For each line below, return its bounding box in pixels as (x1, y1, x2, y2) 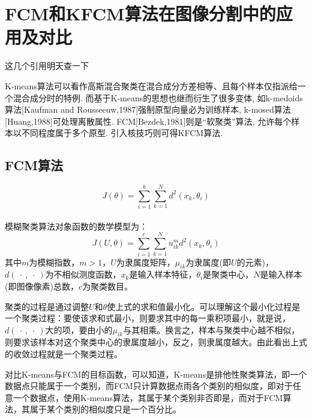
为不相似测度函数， (45, 268, 121, 281)
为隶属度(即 (185, 255, 231, 268)
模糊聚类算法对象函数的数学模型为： (5, 219, 148, 232)
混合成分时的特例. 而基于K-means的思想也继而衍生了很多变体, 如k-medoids (13, 91, 303, 104)
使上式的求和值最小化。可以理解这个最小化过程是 (107, 300, 301, 312)
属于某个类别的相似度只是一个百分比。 (29, 403, 181, 415)
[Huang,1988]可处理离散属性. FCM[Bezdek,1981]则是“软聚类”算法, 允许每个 (5, 114, 292, 127)
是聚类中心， (203, 268, 254, 281)
